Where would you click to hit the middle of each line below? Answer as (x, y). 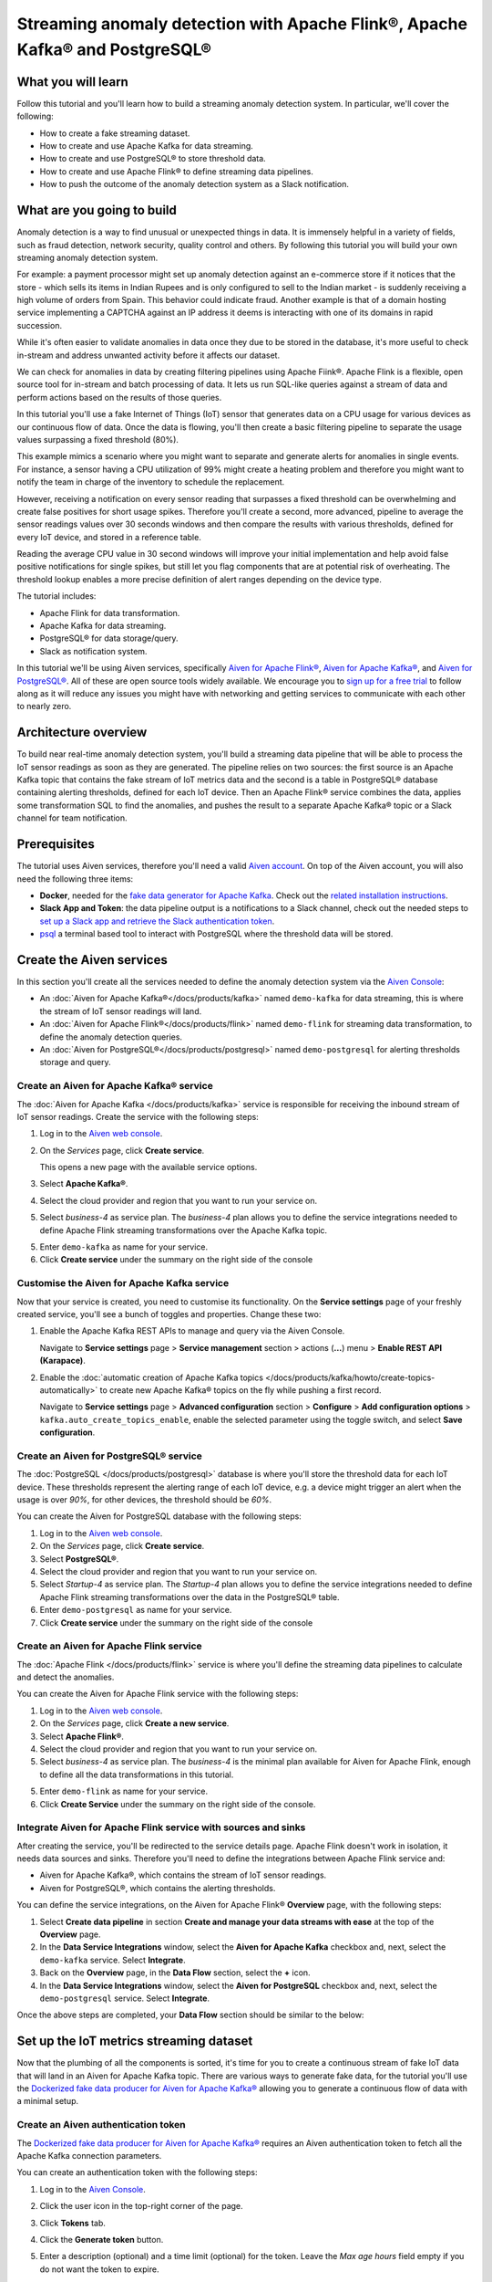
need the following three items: (75, 879)
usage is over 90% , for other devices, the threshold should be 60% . (144, 1499)
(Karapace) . (62, 1361)
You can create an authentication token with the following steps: (137, 2172)
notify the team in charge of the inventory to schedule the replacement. (151, 482)
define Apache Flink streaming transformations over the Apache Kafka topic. (184, 1230)
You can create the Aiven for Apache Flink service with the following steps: (158, 1694)
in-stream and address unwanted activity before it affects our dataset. (149, 355)
